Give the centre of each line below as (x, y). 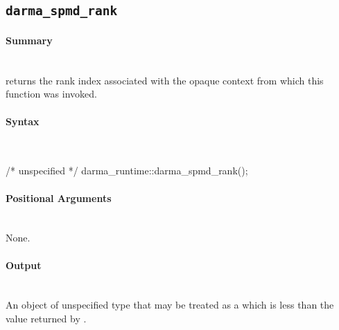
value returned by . (46, 318)
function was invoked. (51, 94)
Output (24, 265)
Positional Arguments (59, 198)
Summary (29, 40)
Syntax (23, 121)
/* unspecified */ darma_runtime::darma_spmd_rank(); (127, 171)
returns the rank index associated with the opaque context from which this (165, 80)
